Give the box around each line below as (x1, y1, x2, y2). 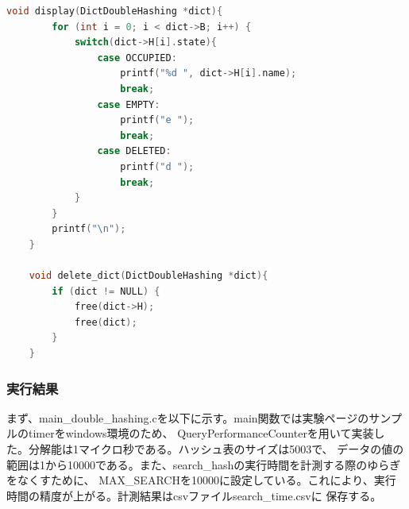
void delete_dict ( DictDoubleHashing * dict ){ (29, 270, 268, 282)
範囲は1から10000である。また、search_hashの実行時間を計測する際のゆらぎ (6, 456, 401, 472)
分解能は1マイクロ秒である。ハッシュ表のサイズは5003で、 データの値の (28, 441, 404, 457)
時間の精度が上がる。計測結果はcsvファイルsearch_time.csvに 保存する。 (6, 487, 382, 503)
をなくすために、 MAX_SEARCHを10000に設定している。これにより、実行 (6, 472, 396, 488)
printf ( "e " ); (120, 114, 195, 126)
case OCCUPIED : (97, 52, 177, 64)
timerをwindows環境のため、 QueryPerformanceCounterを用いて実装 (28, 425, 374, 442)
